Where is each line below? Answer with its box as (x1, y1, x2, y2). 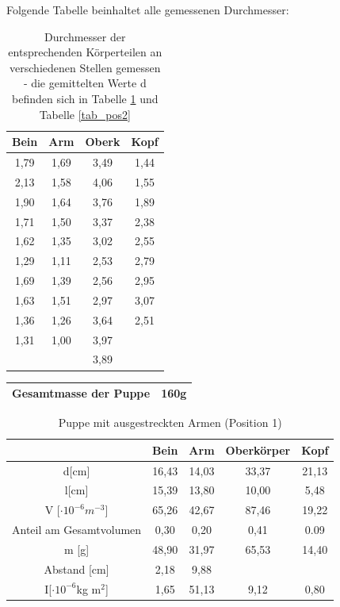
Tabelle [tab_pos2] (39, 106, 131, 122)
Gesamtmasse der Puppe (12, 385, 151, 401)
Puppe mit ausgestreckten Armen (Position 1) (58, 414, 282, 431)
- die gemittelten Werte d (23, 75, 147, 91)
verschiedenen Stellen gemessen (10, 59, 161, 75)
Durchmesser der (44, 28, 126, 44)
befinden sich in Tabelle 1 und (12, 90, 159, 106)
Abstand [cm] (44, 560, 109, 577)
